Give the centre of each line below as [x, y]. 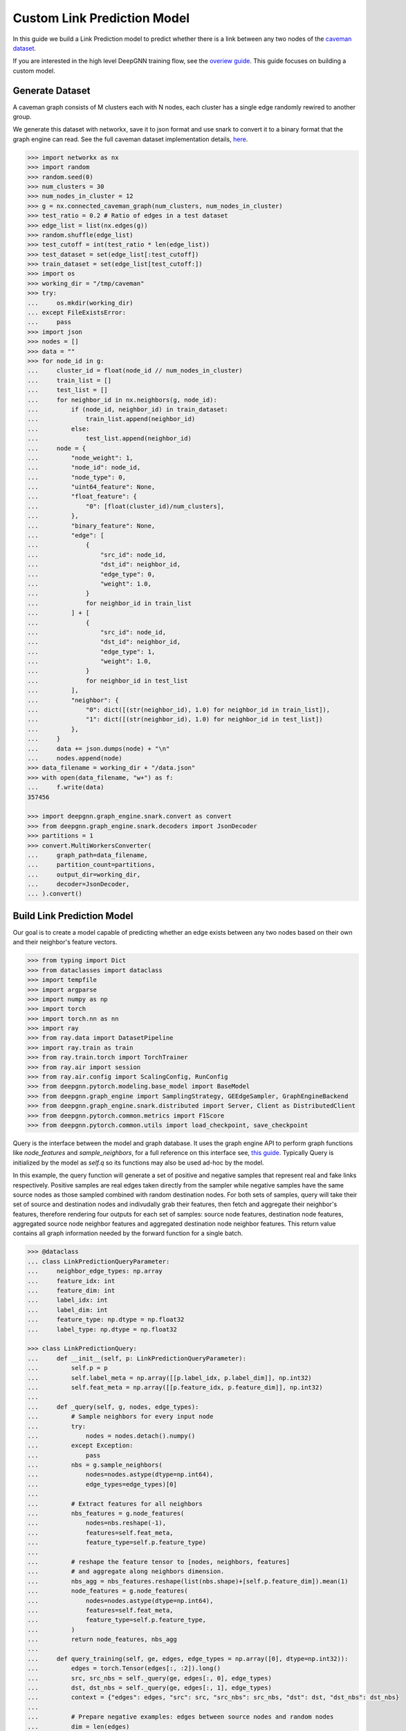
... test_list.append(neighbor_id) [109, 439]
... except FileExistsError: [77, 313]
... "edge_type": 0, [91, 574]
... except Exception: [81, 1446]
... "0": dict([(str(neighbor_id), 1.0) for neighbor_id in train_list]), [179, 710]
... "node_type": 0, [77, 477]
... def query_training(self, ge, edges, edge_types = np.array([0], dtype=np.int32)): [188, 1659]
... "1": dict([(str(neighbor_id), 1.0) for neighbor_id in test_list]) [175, 719]
